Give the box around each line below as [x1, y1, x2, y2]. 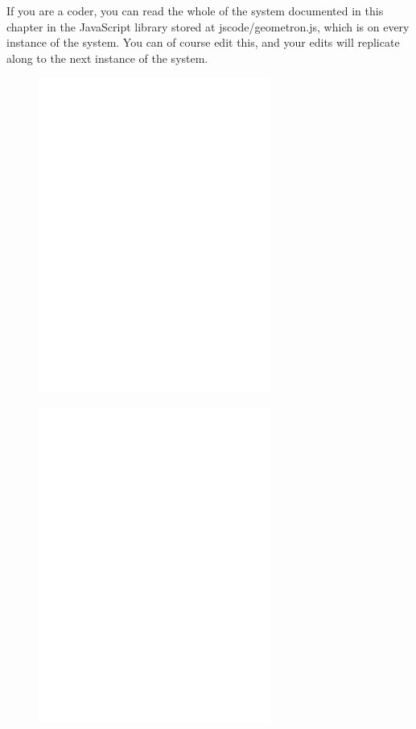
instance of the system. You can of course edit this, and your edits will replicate [6, 34, 400, 51]
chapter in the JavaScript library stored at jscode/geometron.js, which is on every [6, 18, 410, 35]
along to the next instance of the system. [6, 49, 208, 66]
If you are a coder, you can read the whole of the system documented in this [6, 2, 384, 19]
